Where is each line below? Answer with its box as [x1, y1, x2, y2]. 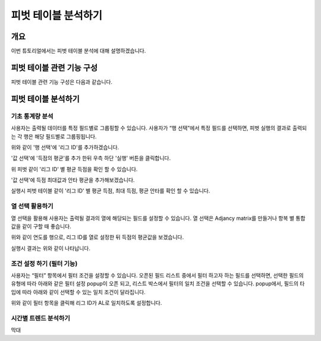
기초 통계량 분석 [11, 112, 53, 120]
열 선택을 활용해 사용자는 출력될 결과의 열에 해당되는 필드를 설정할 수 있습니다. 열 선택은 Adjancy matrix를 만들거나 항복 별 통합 [11, 214, 306, 222]
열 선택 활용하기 [11, 202, 53, 210]
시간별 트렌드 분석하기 [11, 314, 71, 322]
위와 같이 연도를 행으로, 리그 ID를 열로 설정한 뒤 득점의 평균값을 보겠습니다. [11, 233, 184, 241]
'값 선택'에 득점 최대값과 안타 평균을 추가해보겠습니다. [11, 176, 135, 184]
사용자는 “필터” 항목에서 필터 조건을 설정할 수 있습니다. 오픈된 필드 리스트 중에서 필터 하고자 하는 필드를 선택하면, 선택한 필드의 [11, 271, 304, 279]
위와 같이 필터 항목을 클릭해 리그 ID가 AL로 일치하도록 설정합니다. [11, 299, 162, 307]
